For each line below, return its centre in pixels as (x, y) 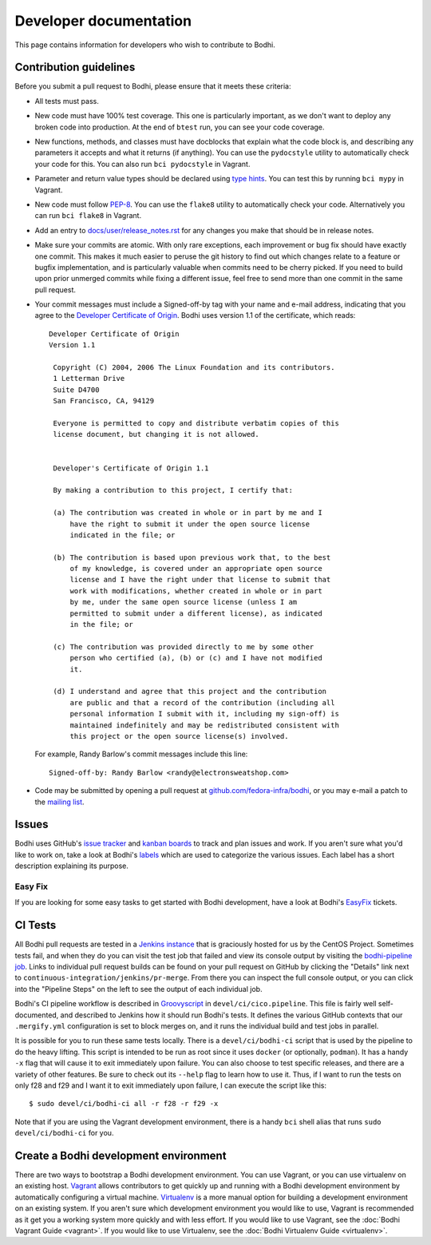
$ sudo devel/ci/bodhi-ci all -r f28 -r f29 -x (124, 1104)
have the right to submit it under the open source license (190, 524)
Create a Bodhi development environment (121, 1155)
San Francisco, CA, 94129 (104, 401)
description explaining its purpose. (72, 866)
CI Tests (36, 925)
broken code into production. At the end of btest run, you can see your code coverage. (180, 127)
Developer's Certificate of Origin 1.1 (131, 468)
